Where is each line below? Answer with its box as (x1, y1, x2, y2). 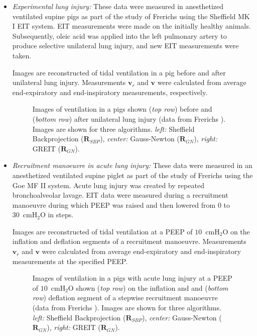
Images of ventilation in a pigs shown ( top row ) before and (32, 104, 212, 114)
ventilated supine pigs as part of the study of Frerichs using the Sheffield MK (12, 11, 250, 21)
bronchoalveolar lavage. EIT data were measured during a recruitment (12, 190, 228, 200)
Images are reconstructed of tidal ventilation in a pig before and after (12, 67, 226, 77)
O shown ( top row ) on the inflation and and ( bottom (68, 282, 228, 293)
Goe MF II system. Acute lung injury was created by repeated (12, 180, 204, 190)
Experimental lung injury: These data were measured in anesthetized (12, 1, 223, 11)
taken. (12, 50, 32, 60)
